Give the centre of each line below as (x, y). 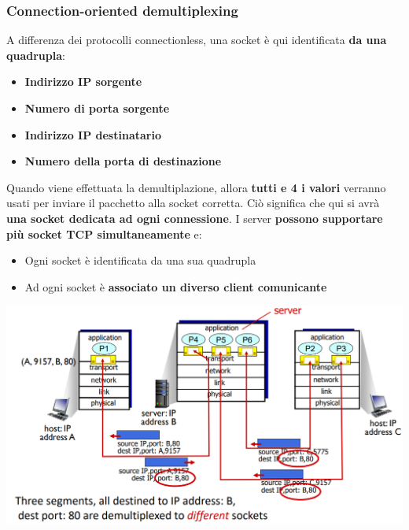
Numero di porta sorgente (97, 108)
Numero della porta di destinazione (123, 161)
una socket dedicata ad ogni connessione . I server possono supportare (195, 218)
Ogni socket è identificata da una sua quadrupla (140, 260)
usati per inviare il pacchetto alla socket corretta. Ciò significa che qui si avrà (193, 203)
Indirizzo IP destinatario (93, 134)
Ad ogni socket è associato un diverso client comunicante (176, 286)
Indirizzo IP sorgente (83, 82)
